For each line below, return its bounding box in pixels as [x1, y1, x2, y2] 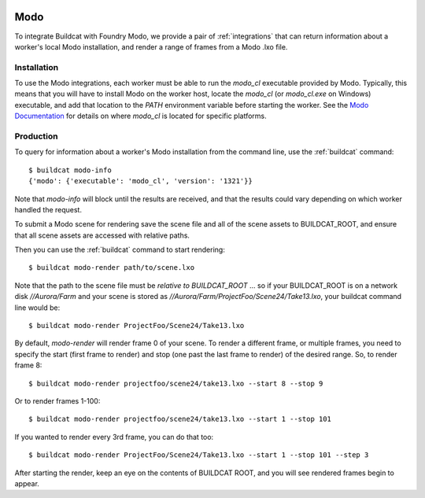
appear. [14, 478, 39, 488]
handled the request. [14, 205, 83, 214]
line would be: [14, 303, 61, 312]
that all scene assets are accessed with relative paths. [14, 231, 190, 240]
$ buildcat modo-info [28, 165, 112, 175]
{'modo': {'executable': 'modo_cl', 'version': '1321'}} [28, 177, 253, 186]
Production [14, 131, 58, 142]
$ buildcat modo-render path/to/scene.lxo [28, 264, 195, 272]
